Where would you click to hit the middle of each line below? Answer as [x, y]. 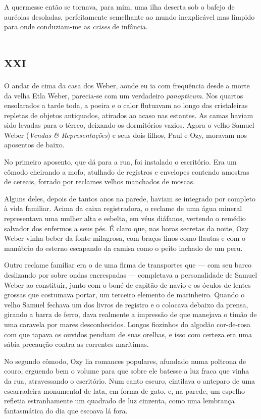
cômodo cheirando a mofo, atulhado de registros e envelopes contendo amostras [127, 171]
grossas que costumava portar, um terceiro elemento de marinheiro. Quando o [124, 295]
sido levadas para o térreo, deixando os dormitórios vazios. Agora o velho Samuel [129, 125]
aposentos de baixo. [34, 145]
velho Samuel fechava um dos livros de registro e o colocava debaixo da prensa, [126, 304]
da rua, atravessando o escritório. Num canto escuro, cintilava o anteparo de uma [130, 380]
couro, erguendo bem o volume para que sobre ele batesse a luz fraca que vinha [127, 371]
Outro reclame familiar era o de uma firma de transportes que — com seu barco [128, 265]
